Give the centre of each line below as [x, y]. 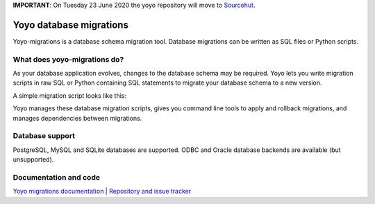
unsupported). [33, 160]
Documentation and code [57, 177]
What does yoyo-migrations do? [68, 59]
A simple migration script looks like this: [70, 95]
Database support [44, 136]
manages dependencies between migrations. [77, 118]
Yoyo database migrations [70, 25]
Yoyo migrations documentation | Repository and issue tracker [102, 192]
